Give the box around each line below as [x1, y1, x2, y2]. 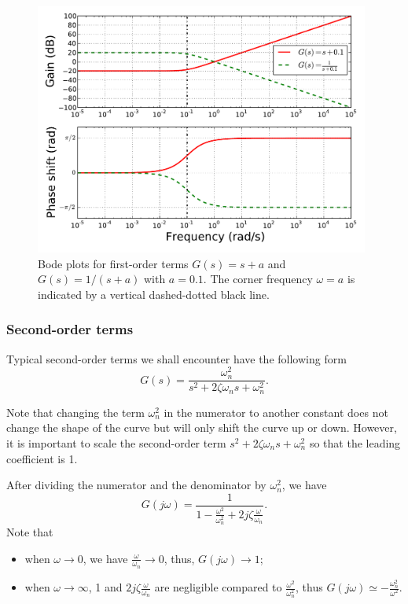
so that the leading [309, 434, 401, 451]
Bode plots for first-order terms [38, 255, 189, 271]
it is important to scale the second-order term [6, 434, 226, 451]
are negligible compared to [154, 579, 282, 595]
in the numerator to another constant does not [164, 403, 388, 420]
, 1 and [88, 579, 123, 595]
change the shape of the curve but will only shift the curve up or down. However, [6, 419, 397, 436]
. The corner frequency [203, 271, 313, 287]
